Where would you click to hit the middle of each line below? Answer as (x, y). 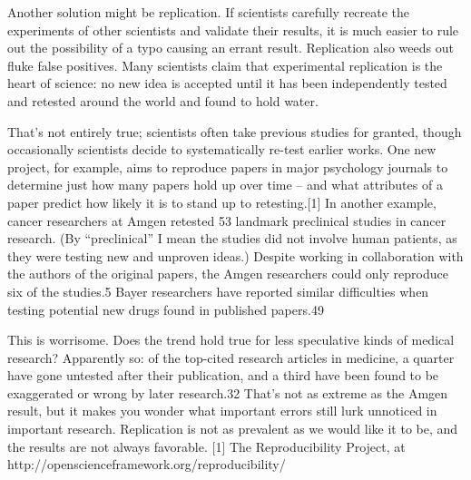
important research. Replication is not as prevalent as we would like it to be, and (233, 429)
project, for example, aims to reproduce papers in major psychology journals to (228, 167)
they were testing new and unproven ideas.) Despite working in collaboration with (235, 255)
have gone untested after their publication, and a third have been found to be (223, 375)
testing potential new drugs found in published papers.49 (166, 309)
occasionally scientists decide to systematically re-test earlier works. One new (222, 149)
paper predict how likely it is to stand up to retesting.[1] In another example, (222, 202)
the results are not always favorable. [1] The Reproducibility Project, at (206, 446)
